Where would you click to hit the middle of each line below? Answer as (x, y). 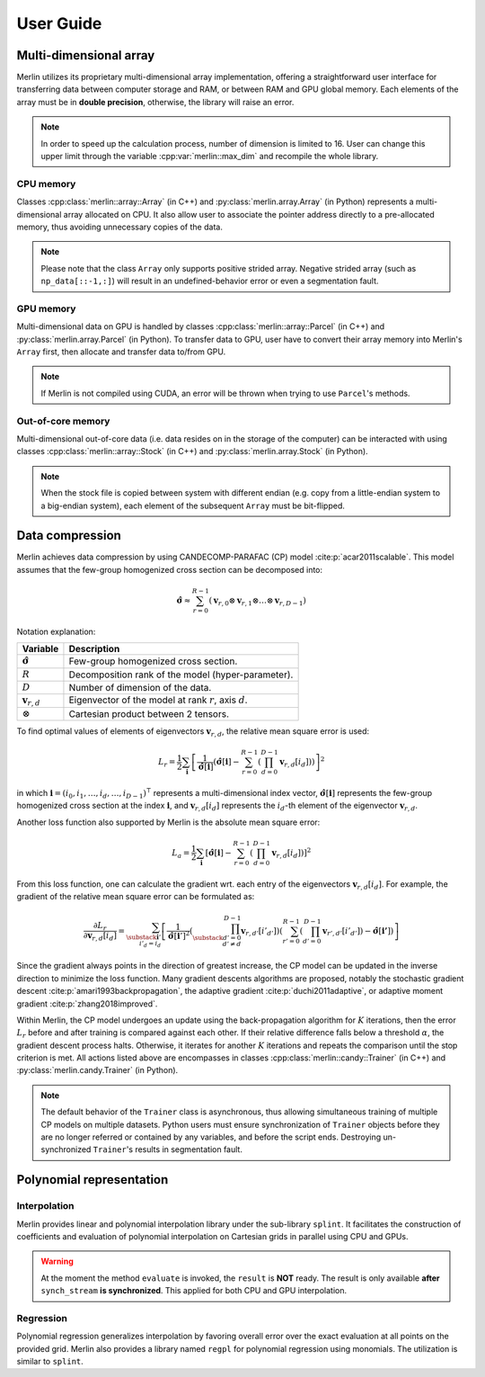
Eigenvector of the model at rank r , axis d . (158, 700)
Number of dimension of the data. (140, 688)
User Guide (59, 23)
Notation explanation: (56, 631)
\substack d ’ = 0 (217, 938)
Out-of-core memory (63, 421)
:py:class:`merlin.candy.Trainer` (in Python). (97, 1070)
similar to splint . (50, 1362)
